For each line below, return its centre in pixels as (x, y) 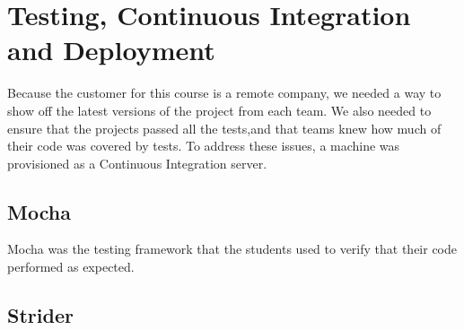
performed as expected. (71, 267)
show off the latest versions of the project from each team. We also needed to (219, 110)
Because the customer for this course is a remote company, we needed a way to (224, 93)
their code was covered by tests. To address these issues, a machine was (204, 146)
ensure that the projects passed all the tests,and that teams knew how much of (224, 128)
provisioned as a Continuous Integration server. (137, 163)
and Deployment (111, 50)
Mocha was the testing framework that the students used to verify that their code (232, 249)
